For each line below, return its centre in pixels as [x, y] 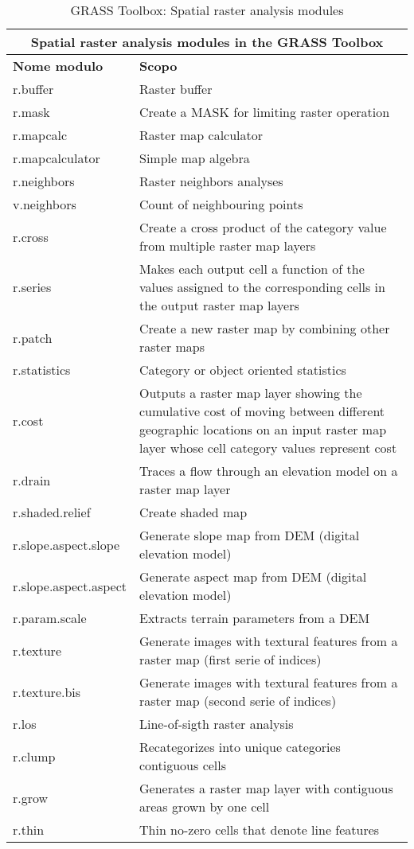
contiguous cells [183, 765]
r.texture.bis [47, 691]
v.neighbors [45, 204]
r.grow [31, 797]
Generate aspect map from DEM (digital [253, 576]
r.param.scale [50, 618]
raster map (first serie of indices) [230, 659]
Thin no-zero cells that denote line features [259, 830]
